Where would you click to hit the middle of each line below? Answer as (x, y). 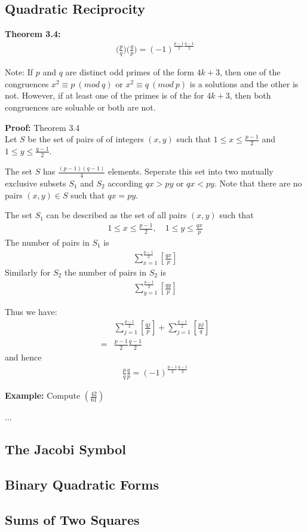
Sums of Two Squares (72, 519)
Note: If (19, 72)
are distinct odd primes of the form (130, 72)
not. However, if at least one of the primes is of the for (105, 95)
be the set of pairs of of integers (86, 139)
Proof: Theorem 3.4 (42, 127)
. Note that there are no (258, 183)
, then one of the (250, 72)
